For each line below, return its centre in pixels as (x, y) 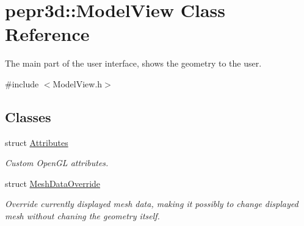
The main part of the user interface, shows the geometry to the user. (133, 63)
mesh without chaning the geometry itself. (82, 216)
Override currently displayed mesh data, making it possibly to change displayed (152, 204)
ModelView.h (78, 83)
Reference (47, 34)
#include (22, 83)
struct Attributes (37, 142)
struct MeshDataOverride (53, 183)
